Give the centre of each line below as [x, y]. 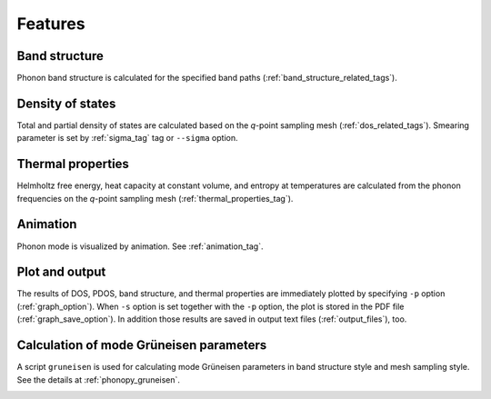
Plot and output [61, 272]
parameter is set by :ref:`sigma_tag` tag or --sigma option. [127, 138]
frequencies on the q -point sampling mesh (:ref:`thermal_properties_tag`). [155, 198]
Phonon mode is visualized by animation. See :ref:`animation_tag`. [140, 246]
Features [51, 24]
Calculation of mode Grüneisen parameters [142, 345]
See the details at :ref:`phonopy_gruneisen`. [99, 379]
